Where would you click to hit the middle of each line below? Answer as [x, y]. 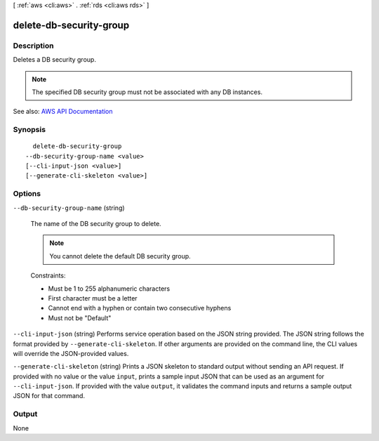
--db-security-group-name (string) [69, 208]
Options [27, 194]
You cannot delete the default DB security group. [120, 256]
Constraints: [48, 276]
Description [33, 46]
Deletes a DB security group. [54, 60]
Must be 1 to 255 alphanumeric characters [109, 289]
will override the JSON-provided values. [71, 353]
